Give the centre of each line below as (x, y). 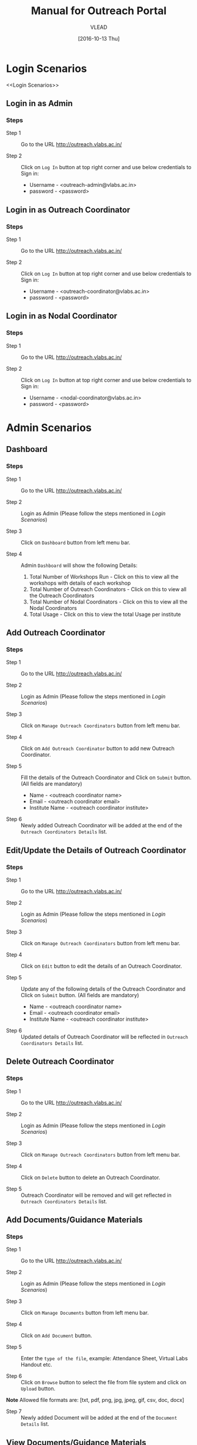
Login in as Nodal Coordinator (62, 316)
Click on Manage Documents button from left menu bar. (85, 1313)
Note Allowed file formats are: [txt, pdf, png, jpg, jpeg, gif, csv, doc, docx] (95, 1400)
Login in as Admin (39, 103)
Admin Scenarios (49, 428)
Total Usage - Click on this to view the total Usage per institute (105, 614)
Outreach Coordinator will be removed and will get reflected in (96, 1195)
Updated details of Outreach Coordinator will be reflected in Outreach (104, 1037)
